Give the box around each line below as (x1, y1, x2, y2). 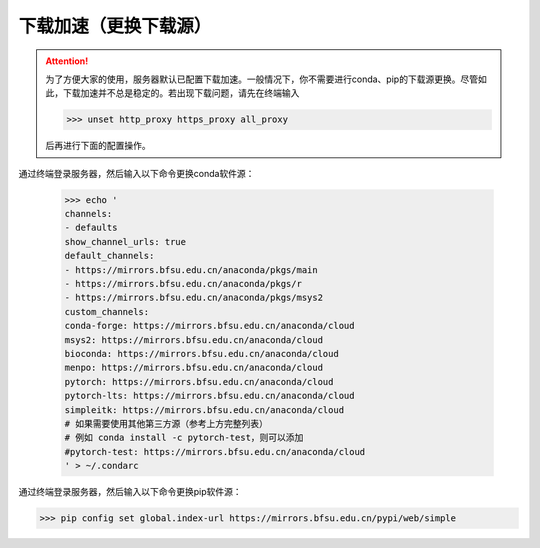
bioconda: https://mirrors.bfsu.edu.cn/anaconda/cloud (64, 348, 339, 359)
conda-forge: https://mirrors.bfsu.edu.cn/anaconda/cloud (64, 320, 355, 332)
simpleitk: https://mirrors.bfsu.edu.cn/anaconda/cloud (64, 404, 345, 415)
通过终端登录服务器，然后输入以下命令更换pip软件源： (18, 486, 242, 498)
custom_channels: (64, 306, 150, 317)
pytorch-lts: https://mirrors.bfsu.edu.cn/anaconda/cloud (64, 390, 355, 402)
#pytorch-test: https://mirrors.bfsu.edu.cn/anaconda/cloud (64, 446, 366, 457)
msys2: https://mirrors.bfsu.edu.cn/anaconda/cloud (64, 334, 324, 345)
